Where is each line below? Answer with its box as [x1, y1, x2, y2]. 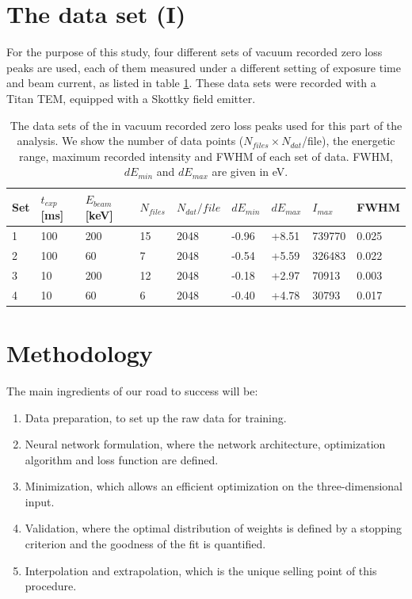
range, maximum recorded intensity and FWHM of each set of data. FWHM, [19, 147, 393, 164]
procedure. [25, 578, 77, 594]
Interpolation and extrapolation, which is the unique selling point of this [25, 562, 377, 578]
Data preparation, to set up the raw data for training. [25, 409, 287, 425]
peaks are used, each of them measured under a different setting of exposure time [6, 59, 401, 75]
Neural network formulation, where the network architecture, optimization [25, 436, 386, 452]
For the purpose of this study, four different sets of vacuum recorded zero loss [6, 44, 383, 60]
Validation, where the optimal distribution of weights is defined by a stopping [25, 520, 402, 536]
